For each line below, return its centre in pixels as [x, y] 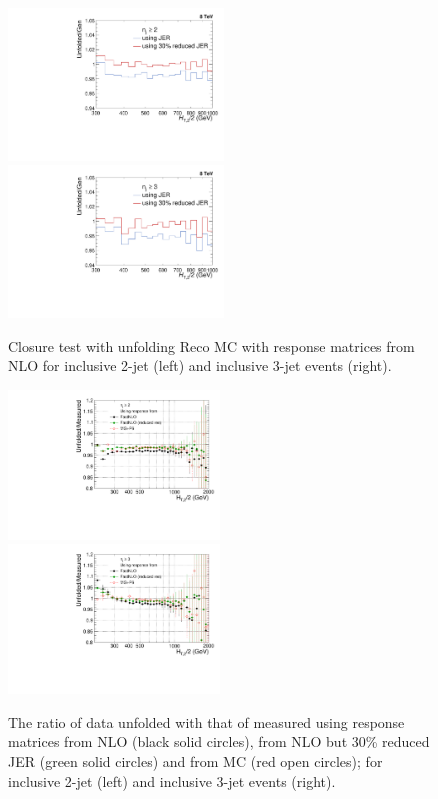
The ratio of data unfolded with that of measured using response [206, 721]
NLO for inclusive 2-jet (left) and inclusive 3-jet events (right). [200, 365]
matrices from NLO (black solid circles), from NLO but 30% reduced [219, 741]
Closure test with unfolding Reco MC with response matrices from [211, 345]
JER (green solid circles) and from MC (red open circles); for [195, 761]
